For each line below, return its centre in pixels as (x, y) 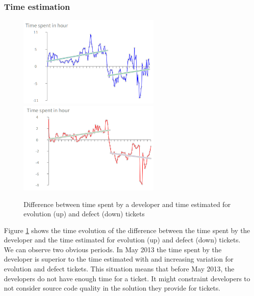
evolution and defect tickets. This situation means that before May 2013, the (119, 269)
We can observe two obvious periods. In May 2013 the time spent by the (113, 249)
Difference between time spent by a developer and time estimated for (127, 204)
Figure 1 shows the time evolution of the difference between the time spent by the (127, 230)
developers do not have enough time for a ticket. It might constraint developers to (127, 278)
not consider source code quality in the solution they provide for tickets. (112, 288)
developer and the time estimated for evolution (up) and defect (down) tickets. (122, 240)
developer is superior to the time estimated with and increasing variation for (119, 259)
